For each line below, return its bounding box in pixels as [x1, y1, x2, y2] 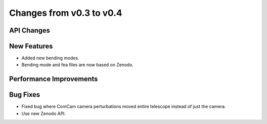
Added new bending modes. [21, 55, 79, 61]
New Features [9, 42, 53, 50]
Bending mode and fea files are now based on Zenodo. [21, 62, 133, 68]
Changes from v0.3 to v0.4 [9, 7, 122, 18]
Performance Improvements [9, 75, 98, 83]
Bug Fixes [9, 90, 41, 99]
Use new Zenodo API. [21, 110, 66, 116]
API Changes [9, 26, 50, 35]
